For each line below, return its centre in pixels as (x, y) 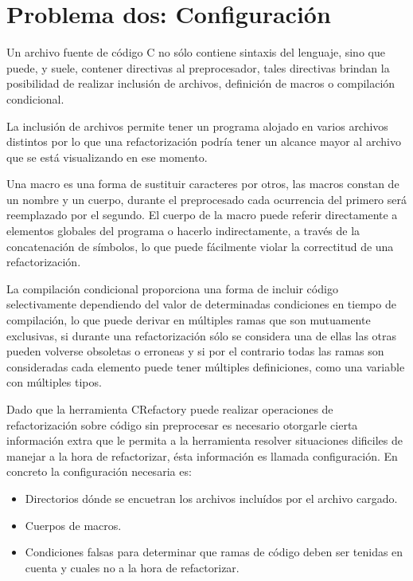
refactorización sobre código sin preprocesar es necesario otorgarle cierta (182, 424)
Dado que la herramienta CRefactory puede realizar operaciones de (170, 409)
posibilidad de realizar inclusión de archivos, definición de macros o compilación (201, 83)
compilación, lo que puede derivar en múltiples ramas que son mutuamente (189, 320)
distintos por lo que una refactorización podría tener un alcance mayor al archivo (204, 141)
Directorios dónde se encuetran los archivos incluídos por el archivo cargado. (211, 498)
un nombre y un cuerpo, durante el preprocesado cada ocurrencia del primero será (207, 199)
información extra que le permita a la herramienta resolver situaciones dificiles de (205, 440)
